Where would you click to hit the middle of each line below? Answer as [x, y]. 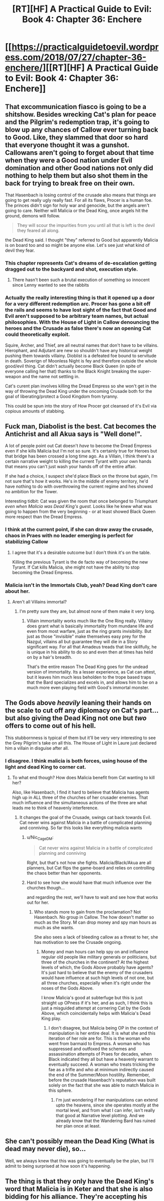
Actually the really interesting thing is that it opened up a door [80, 298]
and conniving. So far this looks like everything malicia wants [81, 828]
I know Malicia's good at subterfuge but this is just [92, 997]
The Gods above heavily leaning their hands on [78, 703]
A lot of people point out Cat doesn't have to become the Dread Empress [78, 446]
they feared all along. [38, 230]
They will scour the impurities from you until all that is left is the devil [86, 225]
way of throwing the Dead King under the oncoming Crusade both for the [79, 391]
